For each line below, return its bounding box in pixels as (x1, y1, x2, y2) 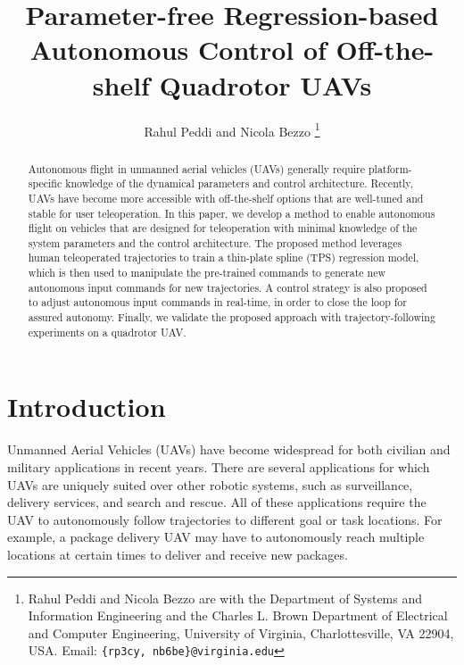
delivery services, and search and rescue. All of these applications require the (7, 493, 427, 511)
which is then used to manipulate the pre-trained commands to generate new (28, 265, 386, 280)
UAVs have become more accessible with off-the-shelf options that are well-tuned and (28, 190, 424, 205)
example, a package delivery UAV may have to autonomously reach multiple (7, 528, 425, 546)
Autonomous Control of (29, 31, 327, 68)
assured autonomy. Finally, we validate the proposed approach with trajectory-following (28, 310, 435, 325)
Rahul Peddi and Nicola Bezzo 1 (144, 119, 320, 140)
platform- (368, 161, 412, 176)
